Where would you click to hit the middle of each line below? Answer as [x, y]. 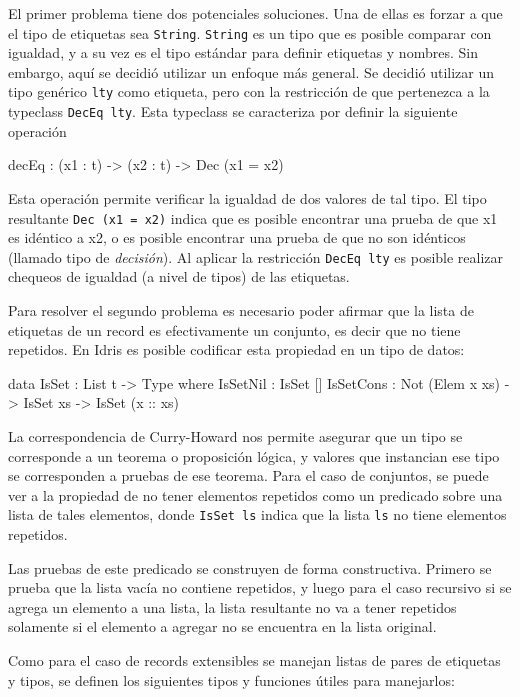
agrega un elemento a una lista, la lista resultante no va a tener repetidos [232, 606]
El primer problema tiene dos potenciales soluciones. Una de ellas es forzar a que [255, 13]
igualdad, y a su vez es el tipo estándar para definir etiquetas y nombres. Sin [243, 52]
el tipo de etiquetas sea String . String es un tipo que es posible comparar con [250, 32]
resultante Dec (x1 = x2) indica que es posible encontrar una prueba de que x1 [253, 217]
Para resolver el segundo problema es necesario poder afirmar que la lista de [241, 310]
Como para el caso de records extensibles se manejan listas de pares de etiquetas [254, 660]
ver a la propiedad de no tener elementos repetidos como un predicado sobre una [255, 494]
